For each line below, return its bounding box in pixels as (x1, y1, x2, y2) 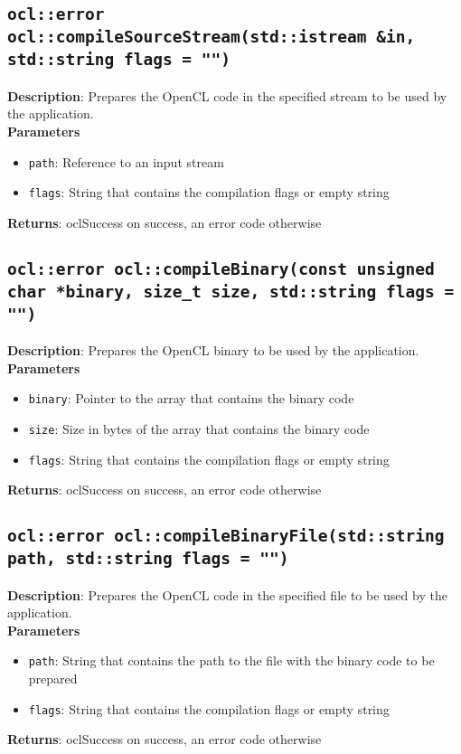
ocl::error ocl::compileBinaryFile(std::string (7, 526, 445, 546)
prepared (28, 669, 78, 688)
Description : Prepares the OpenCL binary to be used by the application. (7, 341, 419, 360)
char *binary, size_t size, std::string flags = (7, 281, 455, 301)
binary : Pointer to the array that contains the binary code (28, 389, 354, 408)
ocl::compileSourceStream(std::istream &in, (7, 27, 416, 47)
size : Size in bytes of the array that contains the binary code (28, 419, 370, 438)
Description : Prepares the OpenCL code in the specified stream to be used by (7, 86, 447, 105)
